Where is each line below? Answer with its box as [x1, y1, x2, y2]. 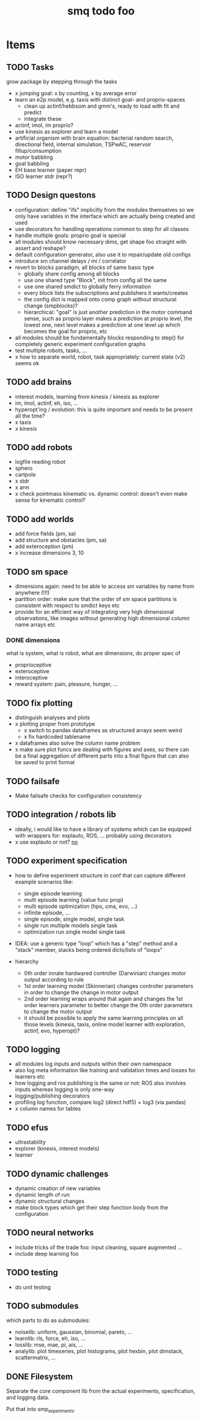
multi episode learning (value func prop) [23, 896, 124, 903]
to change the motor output [23, 1008, 92, 1015]
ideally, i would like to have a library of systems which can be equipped [14, 826, 192, 833]
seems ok [14, 359, 40, 366]
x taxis [14, 418, 32, 425]
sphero [14, 465, 33, 472]
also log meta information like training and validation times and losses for [14, 1067, 196, 1074]
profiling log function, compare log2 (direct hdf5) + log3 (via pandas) [14, 1099, 186, 1106]
